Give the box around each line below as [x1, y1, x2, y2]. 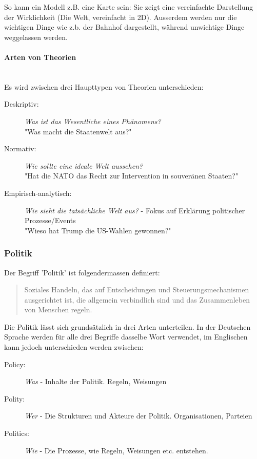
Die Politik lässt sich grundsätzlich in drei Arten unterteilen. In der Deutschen [4, 321, 251, 332]
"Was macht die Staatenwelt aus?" [25, 126, 132, 136]
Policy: [4, 358, 26, 369]
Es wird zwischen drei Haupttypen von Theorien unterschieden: [4, 81, 204, 92]
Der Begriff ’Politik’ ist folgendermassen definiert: [4, 267, 160, 277]
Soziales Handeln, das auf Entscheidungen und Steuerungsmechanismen [24, 284, 249, 295]
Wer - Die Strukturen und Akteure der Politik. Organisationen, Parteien [25, 410, 252, 421]
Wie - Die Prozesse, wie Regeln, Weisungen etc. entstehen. [25, 445, 208, 455]
